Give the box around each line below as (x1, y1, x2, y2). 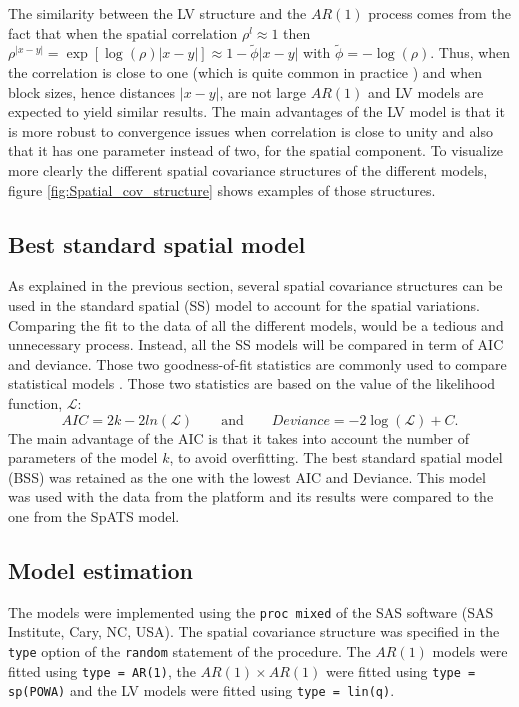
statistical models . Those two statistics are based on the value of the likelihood (8, 373, 496, 394)
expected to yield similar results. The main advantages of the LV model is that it (8, 101, 505, 122)
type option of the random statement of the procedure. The (8, 640, 371, 661)
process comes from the (368, 3, 511, 23)
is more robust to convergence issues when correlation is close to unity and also (8, 120, 493, 141)
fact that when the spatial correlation (8, 22, 238, 43)
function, (8, 392, 63, 413)
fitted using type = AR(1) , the (8, 660, 196, 681)
